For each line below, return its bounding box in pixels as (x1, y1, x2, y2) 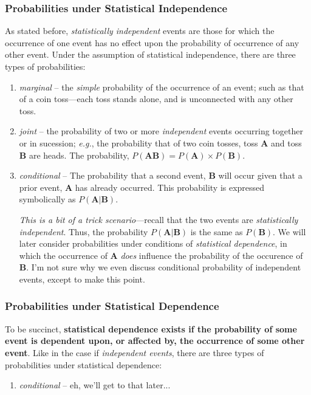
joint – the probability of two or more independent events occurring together (19, 125, 303, 137)
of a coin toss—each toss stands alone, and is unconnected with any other (19, 92, 293, 105)
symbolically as (19, 193, 76, 205)
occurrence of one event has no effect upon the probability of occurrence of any (5, 36, 299, 49)
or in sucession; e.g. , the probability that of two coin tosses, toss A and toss (19, 136, 302, 149)
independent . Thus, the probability (19, 225, 148, 238)
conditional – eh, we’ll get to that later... (19, 379, 171, 391)
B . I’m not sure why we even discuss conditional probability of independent (19, 261, 301, 273)
